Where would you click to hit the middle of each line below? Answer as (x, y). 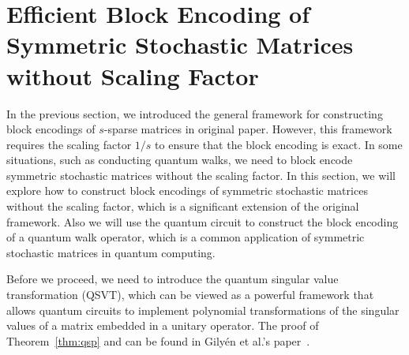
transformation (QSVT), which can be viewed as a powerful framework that (190, 295)
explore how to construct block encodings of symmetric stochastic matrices (187, 191)
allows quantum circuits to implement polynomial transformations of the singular (203, 310)
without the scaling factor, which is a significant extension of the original (183, 206)
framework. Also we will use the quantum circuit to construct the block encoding (203, 221)
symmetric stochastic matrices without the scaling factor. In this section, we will (201, 175)
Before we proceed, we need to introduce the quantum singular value (173, 279)
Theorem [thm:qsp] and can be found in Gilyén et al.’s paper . (158, 340)
